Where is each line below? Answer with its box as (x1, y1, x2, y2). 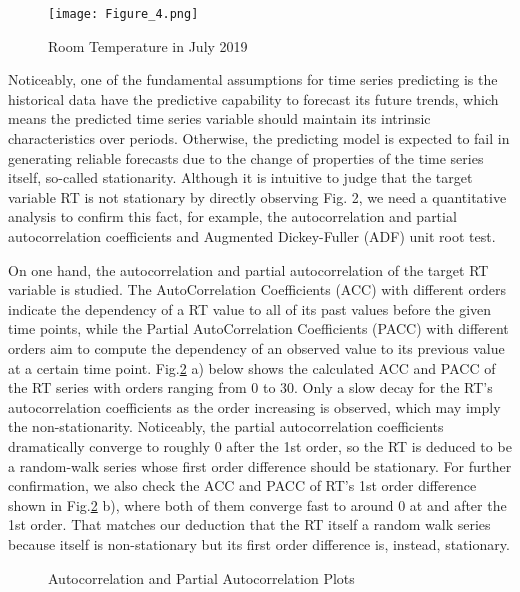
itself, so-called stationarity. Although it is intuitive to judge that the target (8, 167, 473, 188)
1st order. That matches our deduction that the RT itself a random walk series (8, 514, 491, 535)
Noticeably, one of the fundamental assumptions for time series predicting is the (8, 69, 498, 90)
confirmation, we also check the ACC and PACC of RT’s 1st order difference (8, 475, 477, 496)
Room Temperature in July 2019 (48, 35, 248, 56)
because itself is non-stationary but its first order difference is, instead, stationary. (8, 533, 510, 554)
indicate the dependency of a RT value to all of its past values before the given (8, 298, 492, 319)
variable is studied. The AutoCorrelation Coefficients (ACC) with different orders (8, 279, 506, 300)
